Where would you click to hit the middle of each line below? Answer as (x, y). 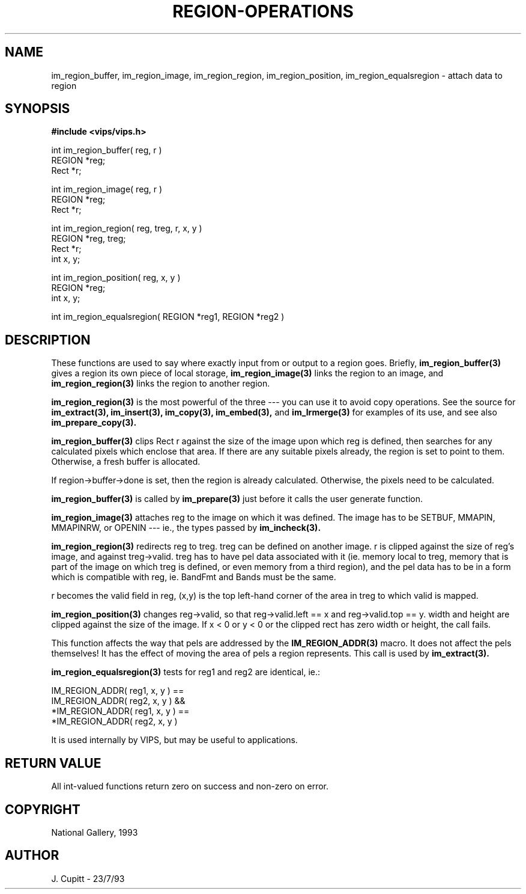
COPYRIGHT (43, 809)
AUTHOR (32, 856)
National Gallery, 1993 (95, 832)
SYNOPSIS (38, 109)
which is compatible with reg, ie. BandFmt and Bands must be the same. (194, 577)
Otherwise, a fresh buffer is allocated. (126, 462)
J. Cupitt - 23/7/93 (88, 878)
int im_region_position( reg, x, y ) (116, 278)
